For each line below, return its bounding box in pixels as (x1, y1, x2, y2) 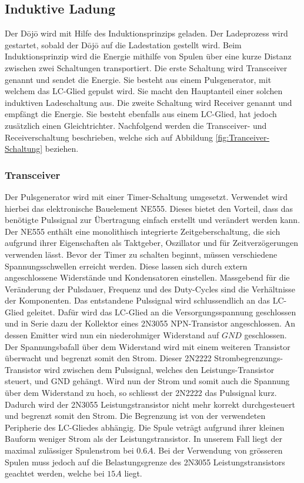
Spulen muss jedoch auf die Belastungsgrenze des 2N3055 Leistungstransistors (5, 455, 285, 468)
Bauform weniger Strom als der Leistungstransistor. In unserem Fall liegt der (5, 432, 282, 445)
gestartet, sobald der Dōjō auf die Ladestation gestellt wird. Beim (5, 38, 242, 51)
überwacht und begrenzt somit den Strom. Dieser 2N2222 (5, 352, 212, 364)
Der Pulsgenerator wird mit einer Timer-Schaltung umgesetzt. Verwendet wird (5, 190, 288, 202)
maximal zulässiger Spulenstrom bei (5, 444, 134, 457)
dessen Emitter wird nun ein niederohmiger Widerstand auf (5, 329, 219, 341)
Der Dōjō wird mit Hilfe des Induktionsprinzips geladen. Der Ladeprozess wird (5, 27, 288, 39)
